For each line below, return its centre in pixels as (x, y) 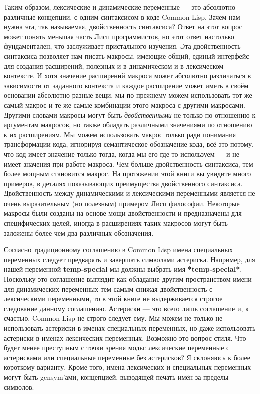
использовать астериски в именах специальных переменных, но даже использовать (130, 328)
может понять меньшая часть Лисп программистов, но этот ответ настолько (119, 36)
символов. (19, 387)
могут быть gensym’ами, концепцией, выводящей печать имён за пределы (116, 377)
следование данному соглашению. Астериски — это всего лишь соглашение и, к (126, 308)
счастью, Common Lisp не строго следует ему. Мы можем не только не (113, 318)
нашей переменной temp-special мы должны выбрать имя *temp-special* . (123, 269)
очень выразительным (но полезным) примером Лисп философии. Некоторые (122, 203)
